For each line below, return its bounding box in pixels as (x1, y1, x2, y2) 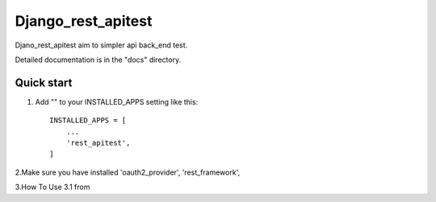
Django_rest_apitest (15, 12, 153, 30)
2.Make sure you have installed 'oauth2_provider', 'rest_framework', (15, 167, 241, 177)
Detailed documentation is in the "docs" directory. (15, 55, 182, 64)
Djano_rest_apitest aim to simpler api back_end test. (15, 40, 188, 50)
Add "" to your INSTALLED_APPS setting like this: (35, 97, 199, 106)
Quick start (15, 76, 73, 89)
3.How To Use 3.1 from (15, 182, 90, 192)
